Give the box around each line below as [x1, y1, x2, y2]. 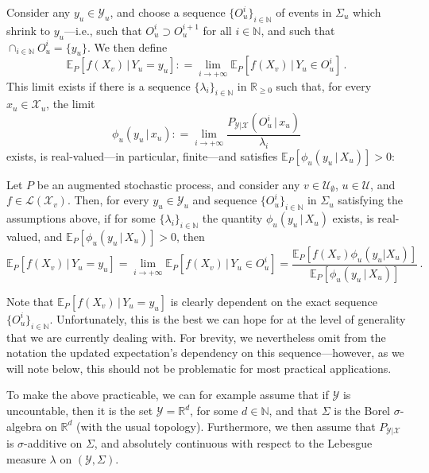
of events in [276, 4, 332, 20]
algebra [6, 417, 42, 434]
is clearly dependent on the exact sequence [170, 293, 377, 309]
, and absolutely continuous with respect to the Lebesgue [94, 435, 373, 452]
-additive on [24, 435, 83, 452]
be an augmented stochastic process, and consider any [37, 176, 300, 192]
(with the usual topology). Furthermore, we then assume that [76, 417, 376, 434]
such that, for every [276, 77, 372, 94]
